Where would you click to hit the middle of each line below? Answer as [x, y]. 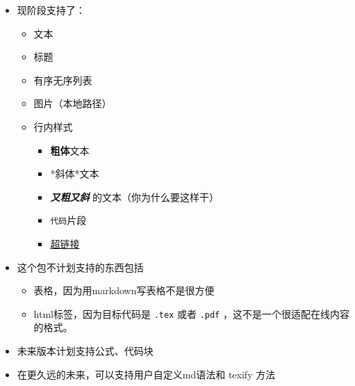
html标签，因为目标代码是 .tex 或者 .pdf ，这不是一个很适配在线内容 [191, 313]
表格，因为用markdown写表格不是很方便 [124, 290]
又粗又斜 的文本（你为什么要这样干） [135, 196]
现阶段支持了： [51, 10]
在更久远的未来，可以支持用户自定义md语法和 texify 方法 [146, 374]
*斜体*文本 [75, 174]
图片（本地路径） [73, 103]
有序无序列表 [63, 80]
